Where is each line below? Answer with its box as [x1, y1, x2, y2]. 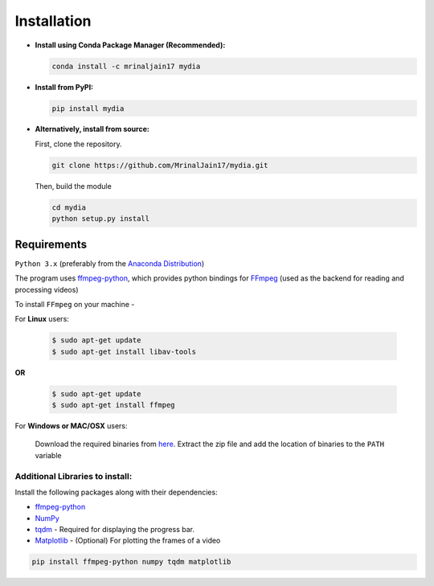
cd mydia [51, 203, 87, 212]
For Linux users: [14, 314, 70, 324]
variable [35, 450, 62, 460]
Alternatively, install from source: [35, 125, 150, 134]
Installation [14, 12, 92, 30]
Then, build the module [35, 181, 112, 191]
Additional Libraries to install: [14, 470, 133, 482]
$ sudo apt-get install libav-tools [51, 346, 197, 356]
